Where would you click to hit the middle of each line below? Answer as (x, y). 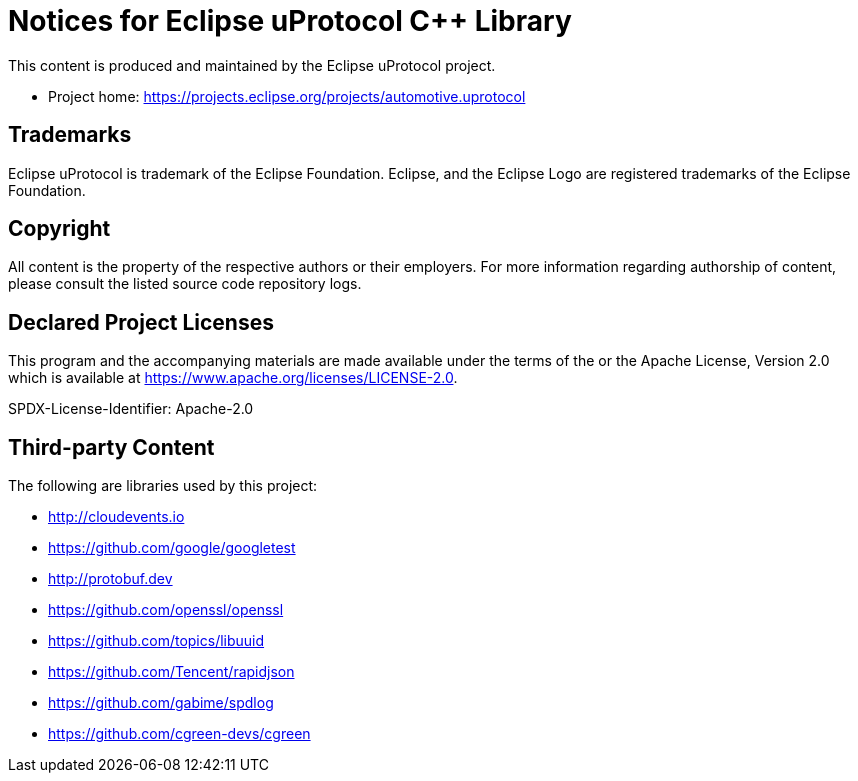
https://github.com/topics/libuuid (156, 641)
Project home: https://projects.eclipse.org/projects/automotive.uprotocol (287, 96)
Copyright (59, 229)
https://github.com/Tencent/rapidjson (171, 672)
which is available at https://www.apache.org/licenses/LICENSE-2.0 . (233, 378)
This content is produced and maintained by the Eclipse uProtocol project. (252, 65)
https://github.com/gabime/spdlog (161, 703)
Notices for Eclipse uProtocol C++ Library (290, 21)
